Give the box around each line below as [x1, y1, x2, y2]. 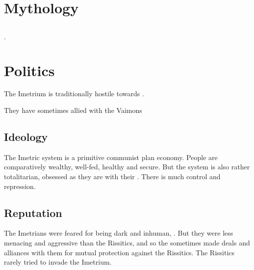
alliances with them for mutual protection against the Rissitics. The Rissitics [4, 247, 235, 257]
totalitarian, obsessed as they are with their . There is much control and [4, 171, 221, 182]
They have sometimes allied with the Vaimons [4, 105, 142, 115]
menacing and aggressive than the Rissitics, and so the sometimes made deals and [4, 238, 250, 248]
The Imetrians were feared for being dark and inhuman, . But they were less [4, 228, 233, 238]
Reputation [4, 205, 62, 220]
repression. [4, 181, 36, 191]
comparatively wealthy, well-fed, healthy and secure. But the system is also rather [4, 162, 250, 172]
